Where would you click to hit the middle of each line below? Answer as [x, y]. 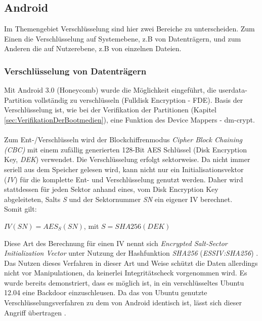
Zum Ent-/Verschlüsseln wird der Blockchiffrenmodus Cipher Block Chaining [123, 139]
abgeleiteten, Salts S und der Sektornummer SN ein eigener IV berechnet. [118, 199]
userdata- [233, 90]
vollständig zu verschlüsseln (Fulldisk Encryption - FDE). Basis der [139, 99]
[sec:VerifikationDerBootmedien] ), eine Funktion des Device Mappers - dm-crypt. [129, 119]
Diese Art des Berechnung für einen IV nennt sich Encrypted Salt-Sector [116, 243]
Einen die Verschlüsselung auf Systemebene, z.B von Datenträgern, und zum [123, 38]
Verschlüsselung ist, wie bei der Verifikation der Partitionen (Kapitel [110, 110]
